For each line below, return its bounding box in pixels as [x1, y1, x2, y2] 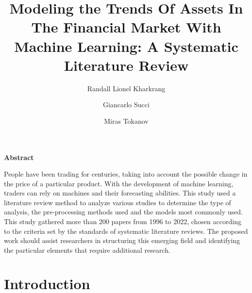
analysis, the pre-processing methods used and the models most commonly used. [4, 207, 243, 217]
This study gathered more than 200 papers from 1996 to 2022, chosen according [4, 216, 241, 227]
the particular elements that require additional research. [4, 244, 171, 255]
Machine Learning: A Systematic [14, 36, 238, 56]
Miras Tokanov [104, 115, 149, 126]
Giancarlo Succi [103, 99, 150, 110]
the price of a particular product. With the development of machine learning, [4, 178, 234, 188]
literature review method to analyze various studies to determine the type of [4, 197, 231, 207]
